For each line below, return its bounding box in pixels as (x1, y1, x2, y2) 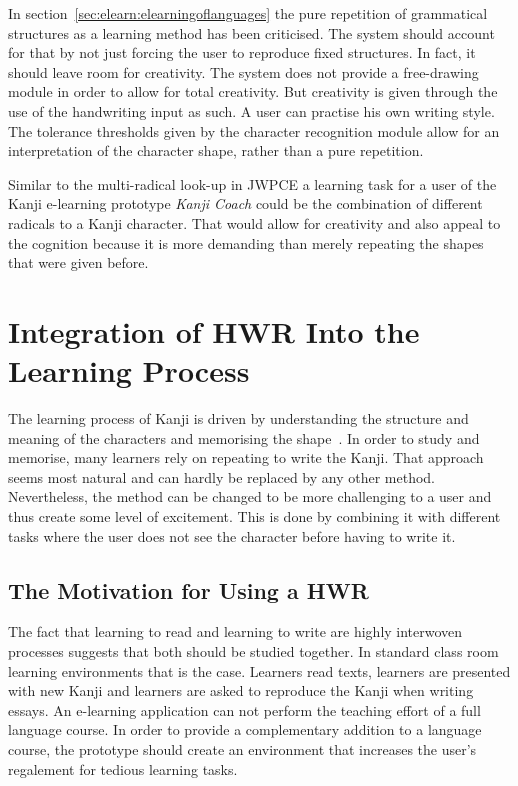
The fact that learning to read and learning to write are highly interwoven (8, 621, 463, 642)
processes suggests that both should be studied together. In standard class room (8, 640, 499, 661)
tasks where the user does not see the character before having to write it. (8, 525, 456, 546)
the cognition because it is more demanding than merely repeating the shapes (8, 232, 484, 253)
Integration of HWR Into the (8, 310, 420, 351)
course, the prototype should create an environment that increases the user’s (8, 738, 477, 759)
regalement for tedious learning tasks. (8, 758, 238, 779)
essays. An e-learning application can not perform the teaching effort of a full (8, 699, 481, 720)
